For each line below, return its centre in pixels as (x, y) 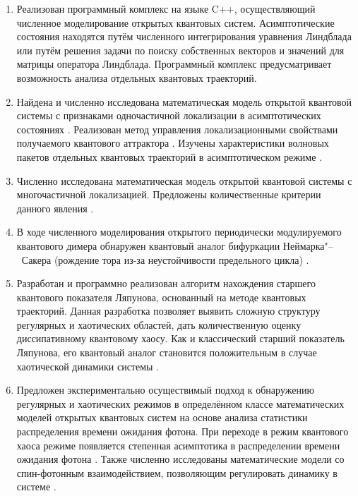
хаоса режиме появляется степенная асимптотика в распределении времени (178, 445)
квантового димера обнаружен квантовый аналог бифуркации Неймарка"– (175, 245)
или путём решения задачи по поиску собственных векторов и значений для (180, 50)
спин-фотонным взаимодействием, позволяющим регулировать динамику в (177, 472)
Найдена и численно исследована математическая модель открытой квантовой (184, 101)
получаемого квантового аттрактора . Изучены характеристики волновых (173, 143)
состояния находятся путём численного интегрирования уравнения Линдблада (184, 36)
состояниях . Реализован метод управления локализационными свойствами (177, 129)
